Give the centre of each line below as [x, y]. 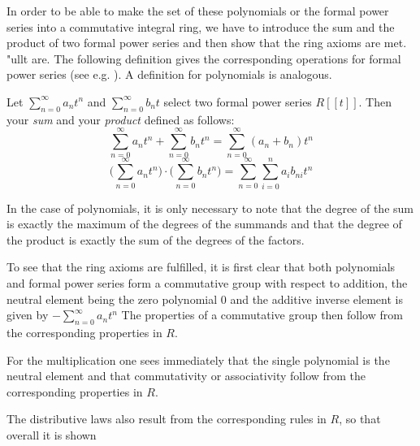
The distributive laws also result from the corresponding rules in [167, 419]
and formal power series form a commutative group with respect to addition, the [207, 282]
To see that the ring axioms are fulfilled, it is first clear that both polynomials [201, 267]
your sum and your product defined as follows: [121, 119]
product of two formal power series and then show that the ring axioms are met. [207, 43]
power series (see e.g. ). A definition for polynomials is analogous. [169, 74]
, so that [360, 419]
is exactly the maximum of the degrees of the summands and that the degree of [204, 224]
